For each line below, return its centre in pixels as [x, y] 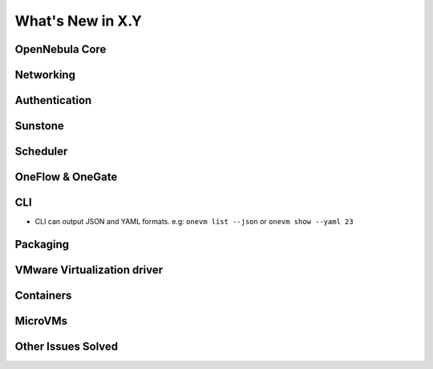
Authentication [53, 100]
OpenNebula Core [61, 49]
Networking [45, 75]
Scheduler [41, 152]
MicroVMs [41, 321]
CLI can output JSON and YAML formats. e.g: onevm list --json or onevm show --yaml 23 [194, 222]
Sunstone [39, 126]
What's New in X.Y [78, 21]
